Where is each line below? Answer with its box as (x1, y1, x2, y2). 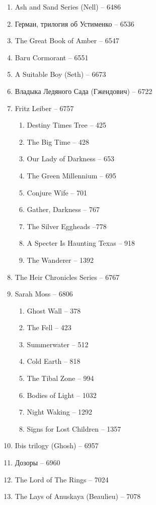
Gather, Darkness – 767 (27, 204, 100, 215)
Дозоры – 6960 (15, 457, 60, 468)
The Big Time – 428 (27, 136, 90, 147)
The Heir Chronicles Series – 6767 (15, 271, 120, 282)
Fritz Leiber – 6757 (15, 103, 74, 113)
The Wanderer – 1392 (27, 254, 94, 265)
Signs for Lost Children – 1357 (27, 423, 121, 434)
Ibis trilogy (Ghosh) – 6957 (15, 440, 99, 451)
